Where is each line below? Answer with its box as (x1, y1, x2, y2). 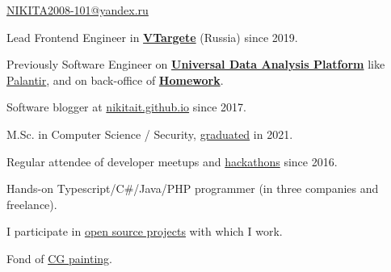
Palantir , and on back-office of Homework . (6, 71, 224, 88)
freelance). (6, 195, 57, 212)
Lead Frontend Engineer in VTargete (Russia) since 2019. (6, 28, 298, 45)
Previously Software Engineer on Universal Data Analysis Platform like (6, 56, 385, 73)
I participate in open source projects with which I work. (6, 223, 283, 240)
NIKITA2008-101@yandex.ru (6, 2, 149, 18)
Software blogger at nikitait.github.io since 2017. (6, 98, 246, 115)
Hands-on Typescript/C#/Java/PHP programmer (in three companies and (6, 180, 379, 197)
